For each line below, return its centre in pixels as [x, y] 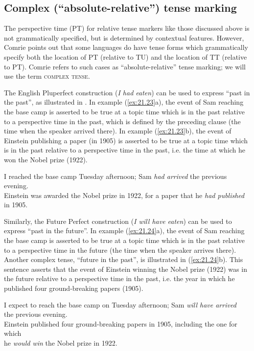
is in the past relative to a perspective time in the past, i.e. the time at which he [125, 150]
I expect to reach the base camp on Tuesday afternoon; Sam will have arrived [120, 304]
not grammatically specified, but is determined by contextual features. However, [124, 37]
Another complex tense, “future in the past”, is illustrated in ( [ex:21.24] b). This [124, 259]
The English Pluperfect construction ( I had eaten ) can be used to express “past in [127, 92]
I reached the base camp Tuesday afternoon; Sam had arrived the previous [115, 176]
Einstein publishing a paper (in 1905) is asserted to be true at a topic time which [126, 140]
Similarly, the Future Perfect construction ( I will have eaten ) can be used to [118, 221]
